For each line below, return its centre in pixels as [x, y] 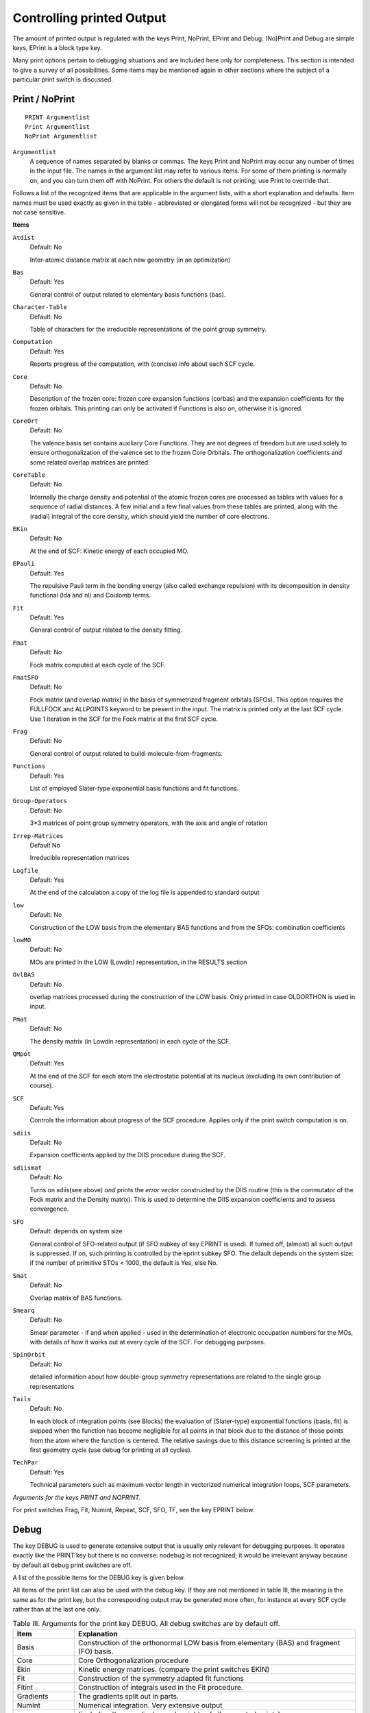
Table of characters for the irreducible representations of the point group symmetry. [148, 329]
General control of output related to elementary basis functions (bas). [128, 294]
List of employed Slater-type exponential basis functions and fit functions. [134, 788]
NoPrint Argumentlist [61, 136]
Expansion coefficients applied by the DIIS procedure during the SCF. [128, 1155]
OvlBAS [24, 975]
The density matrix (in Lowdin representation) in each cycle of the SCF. [130, 1041]
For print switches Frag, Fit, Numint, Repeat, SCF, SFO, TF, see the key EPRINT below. [134, 1509]
